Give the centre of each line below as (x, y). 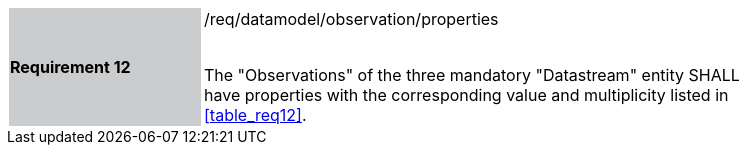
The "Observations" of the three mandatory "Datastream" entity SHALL (472, 75)
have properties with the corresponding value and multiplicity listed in (466, 95)
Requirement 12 (70, 67)
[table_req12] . (255, 115)
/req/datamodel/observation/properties (351, 19)
